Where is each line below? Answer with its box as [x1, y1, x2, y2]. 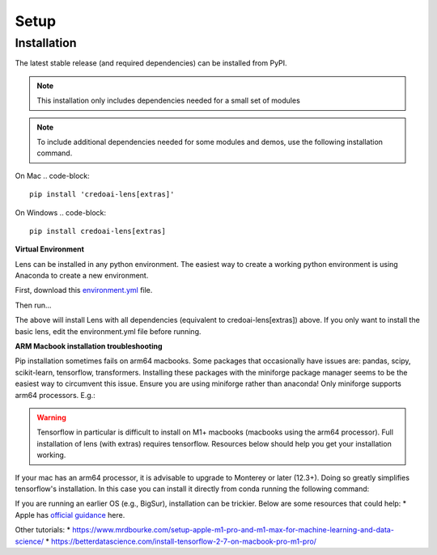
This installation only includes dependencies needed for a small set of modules [36, 95, 301, 105]
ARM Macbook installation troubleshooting [15, 341, 163, 351]
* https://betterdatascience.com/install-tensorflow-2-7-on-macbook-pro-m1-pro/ [45, 536, 317, 546]
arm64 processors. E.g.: [15, 390, 96, 400]
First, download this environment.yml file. [15, 286, 153, 295]
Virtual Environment [15, 244, 85, 254]
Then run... [15, 300, 52, 310]
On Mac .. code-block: [15, 171, 90, 180]
